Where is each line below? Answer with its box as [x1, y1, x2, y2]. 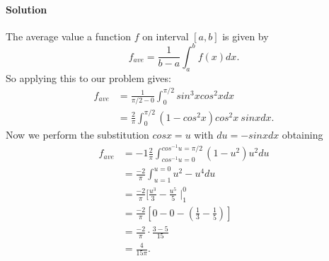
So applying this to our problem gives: [6, 70, 171, 85]
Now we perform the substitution [6, 127, 149, 142]
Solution [6, 1, 47, 16]
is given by [222, 28, 269, 43]
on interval [142, 28, 189, 43]
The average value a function [6, 28, 131, 43]
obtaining [282, 127, 323, 142]
